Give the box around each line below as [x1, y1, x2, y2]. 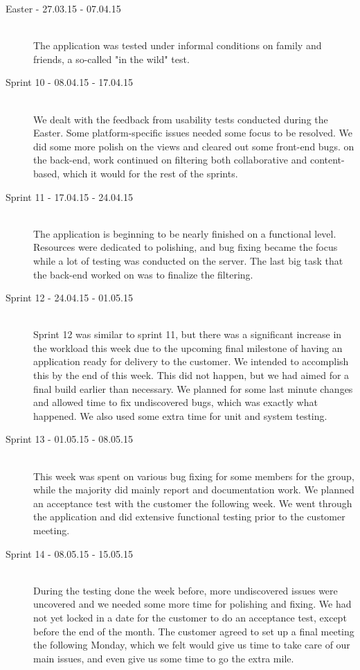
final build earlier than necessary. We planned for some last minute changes [33, 381, 353, 396]
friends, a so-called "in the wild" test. [33, 51, 190, 66]
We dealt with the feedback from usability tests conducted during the [33, 112, 328, 126]
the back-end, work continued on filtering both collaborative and [33, 152, 307, 167]
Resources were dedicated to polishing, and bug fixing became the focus [33, 240, 338, 254]
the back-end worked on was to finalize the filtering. [33, 267, 253, 281]
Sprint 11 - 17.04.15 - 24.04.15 [6, 189, 133, 204]
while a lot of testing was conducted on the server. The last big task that [33, 253, 343, 267]
